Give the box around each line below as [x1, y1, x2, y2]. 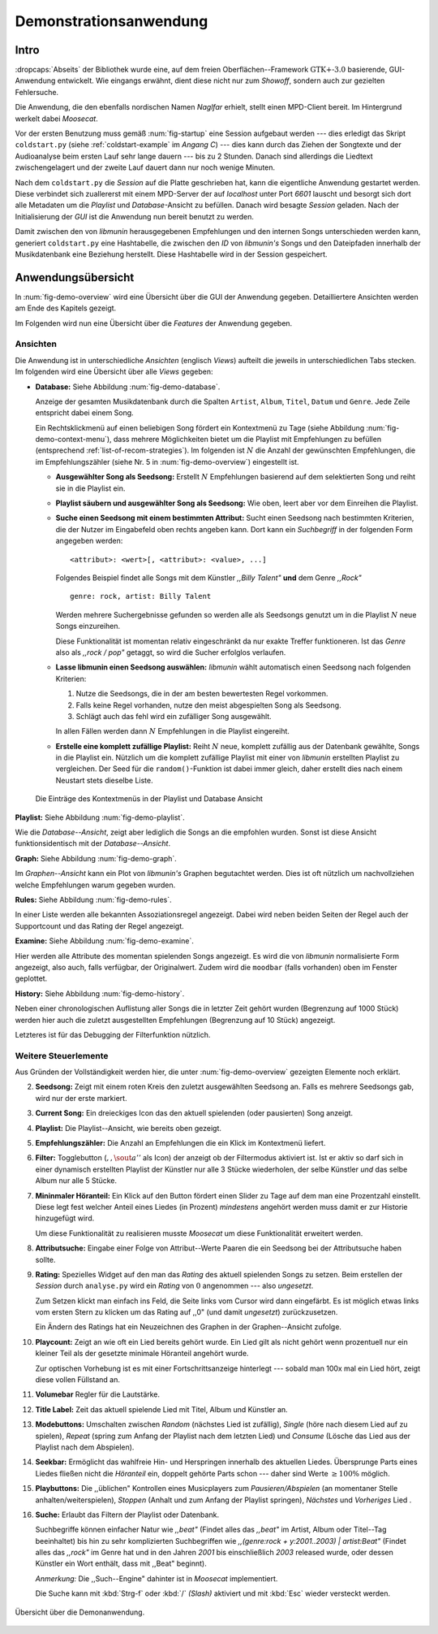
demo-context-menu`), [35, 435, 113, 444]
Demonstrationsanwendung [15, 12, 208, 30]
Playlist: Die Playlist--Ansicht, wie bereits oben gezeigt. [35, 1123, 222, 1133]
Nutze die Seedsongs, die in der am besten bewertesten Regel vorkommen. [75, 689, 328, 699]
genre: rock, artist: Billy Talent [70, 592, 212, 601]
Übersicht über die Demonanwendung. [15, 1607, 145, 1617]
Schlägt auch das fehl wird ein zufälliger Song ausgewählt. [75, 711, 272, 721]
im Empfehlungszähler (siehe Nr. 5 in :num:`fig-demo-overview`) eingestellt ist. [35, 457, 299, 466]
